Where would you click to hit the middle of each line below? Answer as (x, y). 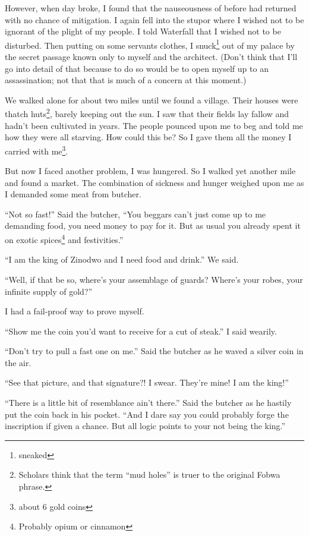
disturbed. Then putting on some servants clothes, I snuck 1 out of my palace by (150, 44)
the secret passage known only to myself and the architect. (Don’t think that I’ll (151, 57)
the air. (18, 362)
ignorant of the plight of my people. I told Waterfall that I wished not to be (143, 31)
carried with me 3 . (37, 150)
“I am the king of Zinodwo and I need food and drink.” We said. (122, 259)
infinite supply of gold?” (49, 291)
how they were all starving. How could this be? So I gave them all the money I (148, 137)
